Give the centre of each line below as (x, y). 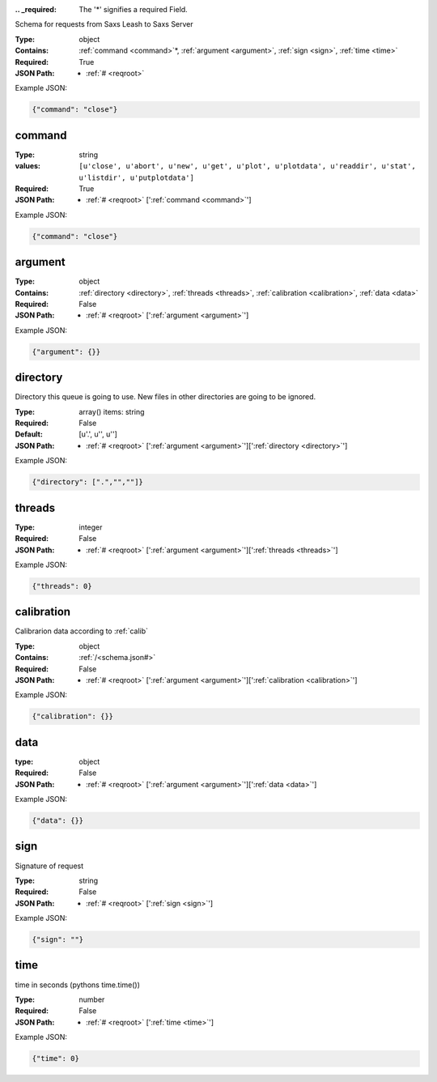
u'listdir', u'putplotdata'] (136, 177)
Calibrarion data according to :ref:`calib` (82, 631)
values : (28, 166)
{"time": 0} (56, 1059)
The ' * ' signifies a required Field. (133, 9)
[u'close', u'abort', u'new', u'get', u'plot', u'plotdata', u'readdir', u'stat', (247, 166)
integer (91, 527)
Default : (29, 434)
